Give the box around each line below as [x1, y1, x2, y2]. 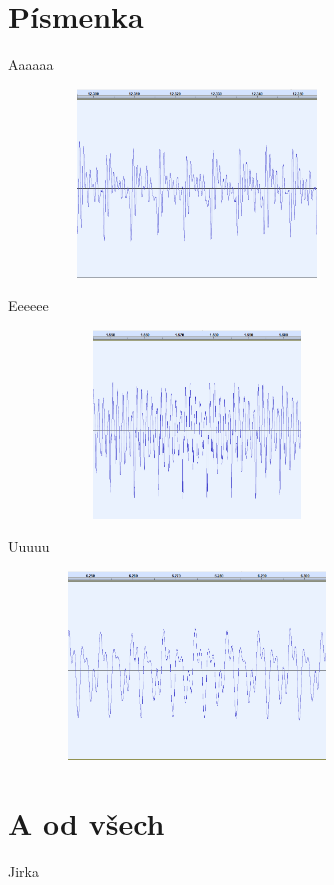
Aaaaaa [8, 54, 54, 75]
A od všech [8, 802, 165, 843]
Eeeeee [8, 295, 49, 316]
